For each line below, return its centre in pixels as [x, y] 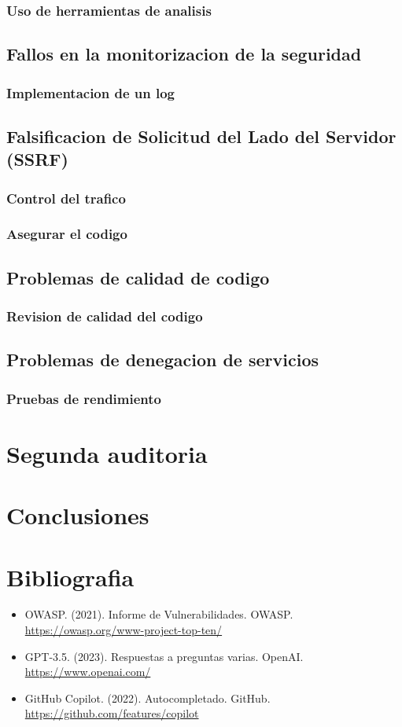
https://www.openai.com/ [88, 672]
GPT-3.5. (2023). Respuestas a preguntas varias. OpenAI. [164, 656]
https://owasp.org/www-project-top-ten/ [124, 630]
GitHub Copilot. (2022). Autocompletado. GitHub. [148, 698]
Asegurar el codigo [67, 234]
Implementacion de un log [91, 92]
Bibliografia [70, 576]
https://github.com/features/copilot [112, 713]
